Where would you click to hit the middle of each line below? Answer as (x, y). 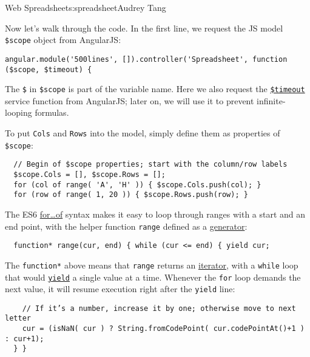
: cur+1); (25, 339)
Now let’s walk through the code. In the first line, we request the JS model (144, 28)
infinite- (271, 100)
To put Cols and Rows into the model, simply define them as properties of (143, 133)
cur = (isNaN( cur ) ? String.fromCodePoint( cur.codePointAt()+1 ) (163, 329)
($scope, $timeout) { (49, 69)
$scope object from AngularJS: (63, 40)
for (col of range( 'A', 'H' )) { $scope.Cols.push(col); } (137, 185)
